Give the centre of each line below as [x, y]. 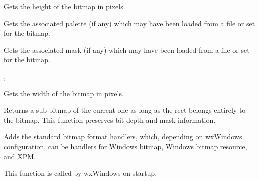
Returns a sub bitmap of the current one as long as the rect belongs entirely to [125, 110]
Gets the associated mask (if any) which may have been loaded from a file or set [127, 50]
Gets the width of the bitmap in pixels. [64, 93]
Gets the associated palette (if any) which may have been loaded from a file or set [130, 23]
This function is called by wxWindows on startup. [81, 173]
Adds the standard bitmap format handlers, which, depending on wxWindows [123, 136]
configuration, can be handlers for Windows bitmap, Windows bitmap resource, [126, 146]
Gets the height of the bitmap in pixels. [65, 6]
